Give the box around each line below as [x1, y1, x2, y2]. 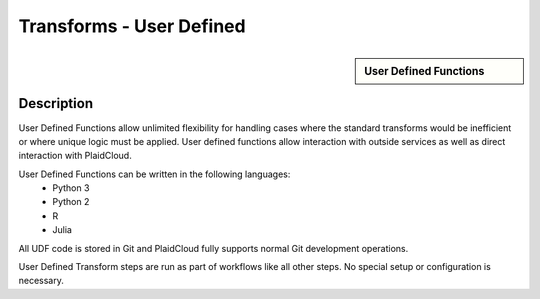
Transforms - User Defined [18, 15, 246, 37]
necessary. [18, 275, 65, 287]
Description [18, 95, 94, 112]
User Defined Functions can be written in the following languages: [18, 168, 291, 180]
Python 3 [52, 182, 90, 194]
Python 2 [52, 196, 90, 208]
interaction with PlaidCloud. [18, 150, 132, 162]
